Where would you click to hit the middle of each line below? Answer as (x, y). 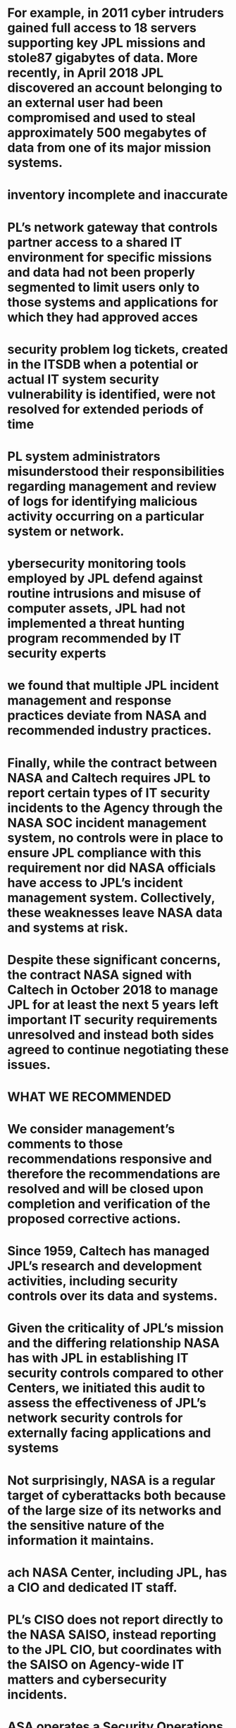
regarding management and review (112, 486)
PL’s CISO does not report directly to (115, 1619)
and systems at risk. (68, 927)
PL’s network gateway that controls (113, 227)
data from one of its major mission (109, 148)
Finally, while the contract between (112, 763)
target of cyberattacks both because (117, 1495)
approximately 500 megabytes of (107, 133)
